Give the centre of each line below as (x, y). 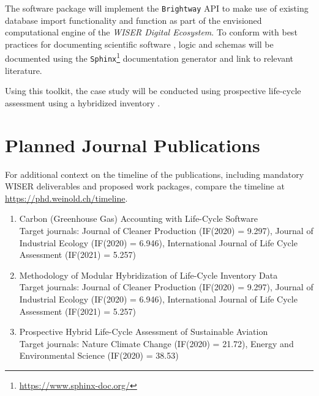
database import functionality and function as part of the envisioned (133, 20)
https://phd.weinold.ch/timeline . (66, 198)
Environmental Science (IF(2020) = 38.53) (99, 355)
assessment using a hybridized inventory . (83, 102)
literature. (24, 70)
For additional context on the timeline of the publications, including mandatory (155, 174)
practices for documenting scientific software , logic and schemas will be (139, 44)
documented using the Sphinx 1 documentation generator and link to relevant (149, 57)
